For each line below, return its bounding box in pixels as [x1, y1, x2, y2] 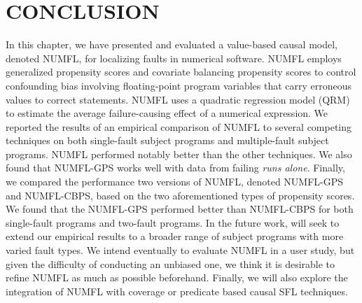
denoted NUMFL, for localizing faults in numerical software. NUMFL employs [6, 50, 342, 65]
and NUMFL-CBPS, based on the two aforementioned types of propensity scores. [6, 188, 355, 202]
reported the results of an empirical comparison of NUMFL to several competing [6, 119, 352, 134]
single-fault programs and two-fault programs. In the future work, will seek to [6, 215, 340, 230]
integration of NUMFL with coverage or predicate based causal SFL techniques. [6, 283, 348, 298]
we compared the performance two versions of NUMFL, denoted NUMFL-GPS [6, 174, 344, 189]
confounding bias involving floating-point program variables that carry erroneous [6, 78, 352, 92]
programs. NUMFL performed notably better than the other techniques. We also [6, 146, 352, 161]
